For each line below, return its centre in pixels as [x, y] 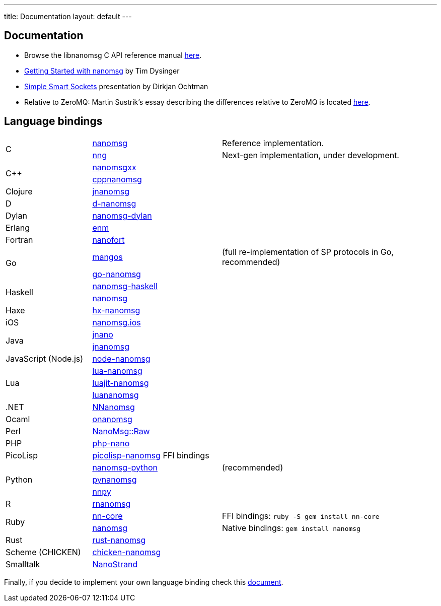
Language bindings [53, 121]
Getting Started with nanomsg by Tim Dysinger [102, 71]
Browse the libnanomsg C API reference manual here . [113, 55]
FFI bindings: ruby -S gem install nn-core [301, 516]
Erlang [18, 227]
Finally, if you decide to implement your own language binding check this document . [144, 582]
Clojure [19, 191]
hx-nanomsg [116, 310]
